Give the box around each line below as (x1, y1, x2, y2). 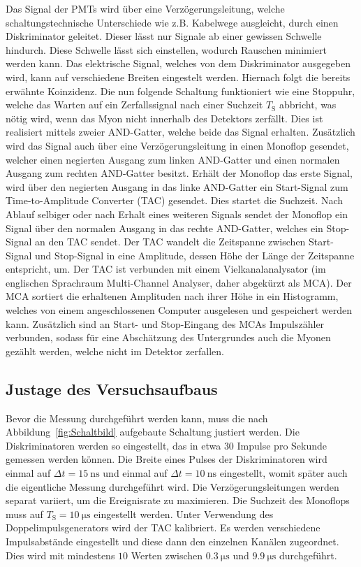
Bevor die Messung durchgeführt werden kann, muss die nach (6, 410, 268, 425)
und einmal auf (103, 466, 168, 480)
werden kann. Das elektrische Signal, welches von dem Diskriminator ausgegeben (6, 56, 351, 71)
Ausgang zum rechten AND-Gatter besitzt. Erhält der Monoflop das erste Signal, (6, 166, 353, 180)
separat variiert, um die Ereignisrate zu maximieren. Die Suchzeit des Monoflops (6, 493, 350, 508)
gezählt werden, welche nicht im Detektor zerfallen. (6, 343, 224, 358)
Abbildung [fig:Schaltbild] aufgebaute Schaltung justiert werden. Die (6, 424, 300, 439)
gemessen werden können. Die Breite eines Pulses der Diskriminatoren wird (6, 452, 327, 466)
